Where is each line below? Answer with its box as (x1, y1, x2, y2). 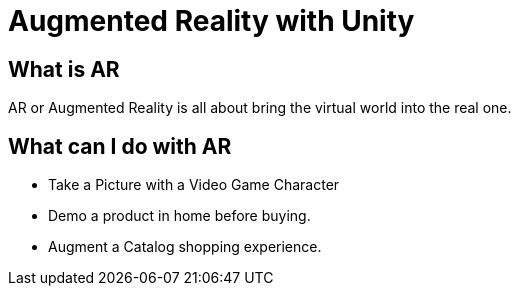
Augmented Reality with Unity (8, 4, 415, 38)
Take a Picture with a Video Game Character (48, 176, 340, 194)
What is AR (8, 56, 120, 82)
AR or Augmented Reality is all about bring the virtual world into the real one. (8, 99, 512, 117)
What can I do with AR (8, 133, 232, 159)
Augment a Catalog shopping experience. (48, 238, 322, 256)
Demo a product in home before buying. (48, 207, 311, 225)
